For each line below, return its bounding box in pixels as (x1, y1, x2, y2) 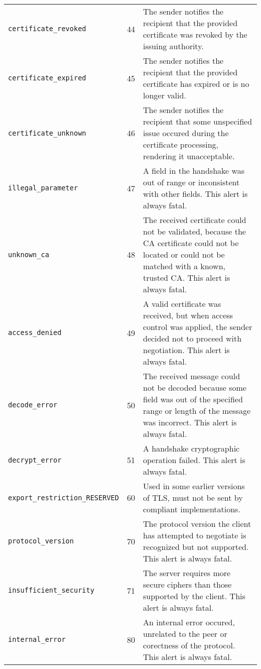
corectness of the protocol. (143, 639, 235, 651)
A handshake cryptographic (143, 442, 240, 454)
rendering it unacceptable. (143, 150, 235, 162)
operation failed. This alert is (143, 454, 245, 466)
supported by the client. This (143, 590, 245, 602)
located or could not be (143, 249, 225, 260)
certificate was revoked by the (143, 29, 247, 40)
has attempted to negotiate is (143, 529, 246, 541)
